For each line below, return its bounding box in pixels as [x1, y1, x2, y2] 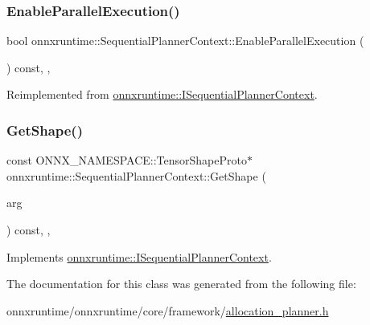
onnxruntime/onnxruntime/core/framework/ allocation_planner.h [6, 302, 329, 319]
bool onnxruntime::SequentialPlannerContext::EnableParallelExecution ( [6, 32, 364, 49]
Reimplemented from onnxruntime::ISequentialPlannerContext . [6, 86, 318, 103]
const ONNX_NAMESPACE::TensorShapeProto [6, 152, 247, 169]
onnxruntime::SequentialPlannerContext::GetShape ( [6, 167, 266, 184]
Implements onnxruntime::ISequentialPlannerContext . [6, 248, 272, 265]
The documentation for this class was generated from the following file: [6, 275, 356, 292]
